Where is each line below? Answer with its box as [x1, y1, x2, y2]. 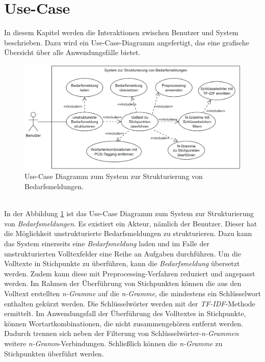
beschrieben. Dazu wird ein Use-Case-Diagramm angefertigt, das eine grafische [4, 37, 249, 47]
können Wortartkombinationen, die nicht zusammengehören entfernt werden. [4, 318, 243, 328]
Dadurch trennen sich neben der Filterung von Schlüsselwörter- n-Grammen [4, 328, 239, 339]
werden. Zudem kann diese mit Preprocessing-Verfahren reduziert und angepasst [4, 268, 255, 278]
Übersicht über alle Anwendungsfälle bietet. [4, 47, 141, 58]
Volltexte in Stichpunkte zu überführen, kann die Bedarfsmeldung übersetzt [4, 258, 240, 269]
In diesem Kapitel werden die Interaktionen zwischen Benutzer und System [4, 27, 238, 38]
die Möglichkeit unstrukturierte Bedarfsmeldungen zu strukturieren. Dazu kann [4, 228, 252, 239]
